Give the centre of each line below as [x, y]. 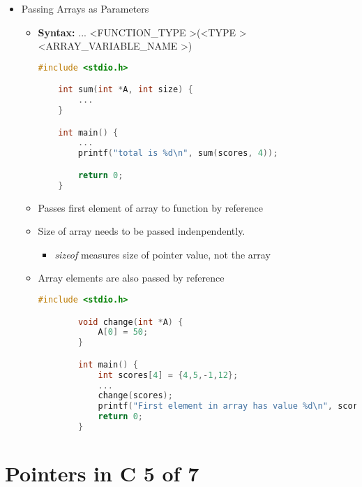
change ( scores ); [135, 396]
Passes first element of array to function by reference [150, 207]
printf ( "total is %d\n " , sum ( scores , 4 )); [178, 153]
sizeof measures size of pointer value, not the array [163, 254]
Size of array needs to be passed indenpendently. [142, 231]
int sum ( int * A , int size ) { [126, 90]
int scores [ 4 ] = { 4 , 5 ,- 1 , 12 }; [168, 375]
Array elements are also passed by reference [131, 278]
